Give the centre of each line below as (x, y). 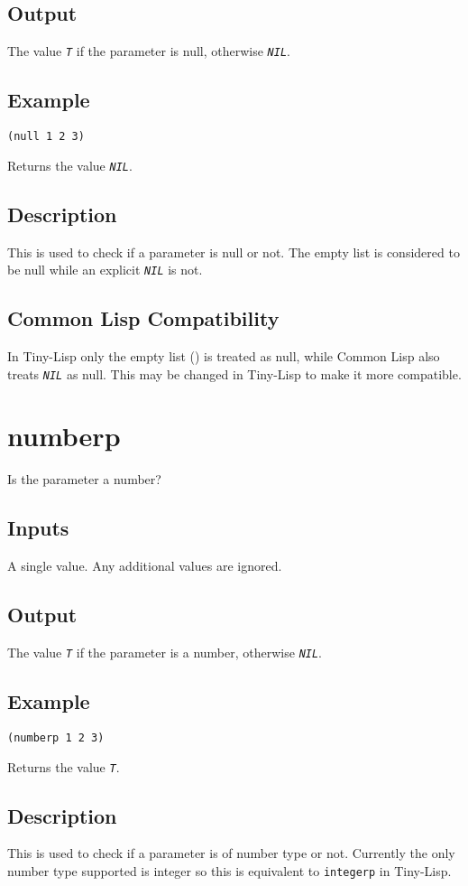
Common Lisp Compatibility (143, 318)
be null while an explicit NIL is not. (105, 270)
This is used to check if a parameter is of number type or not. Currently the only (231, 853)
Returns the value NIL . (70, 165)
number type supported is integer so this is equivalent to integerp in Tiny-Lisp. (229, 870)
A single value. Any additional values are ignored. (145, 566)
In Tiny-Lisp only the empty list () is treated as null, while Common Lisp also (224, 356)
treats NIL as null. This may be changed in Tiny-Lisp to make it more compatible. (234, 373)
